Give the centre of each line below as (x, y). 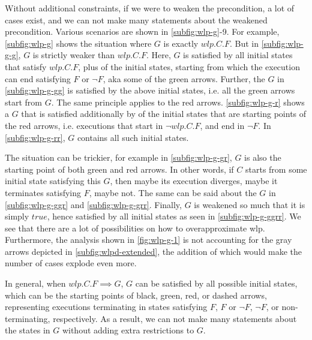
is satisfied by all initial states (238, 55)
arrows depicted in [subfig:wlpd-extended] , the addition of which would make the (153, 251)
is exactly (181, 43)
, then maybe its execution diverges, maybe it (194, 181)
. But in (244, 43)
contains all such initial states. (133, 137)
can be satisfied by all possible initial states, (216, 283)
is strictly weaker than (74, 55)
